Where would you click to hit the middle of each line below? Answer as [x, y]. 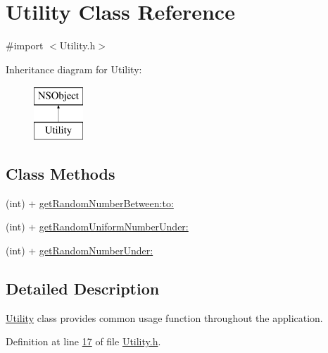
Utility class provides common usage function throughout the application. [164, 317]
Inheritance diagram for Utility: [74, 69]
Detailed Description [83, 288]
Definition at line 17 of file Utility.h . [83, 341]
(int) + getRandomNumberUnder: [80, 250]
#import [25, 45]
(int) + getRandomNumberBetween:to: [90, 203]
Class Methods [61, 173]
